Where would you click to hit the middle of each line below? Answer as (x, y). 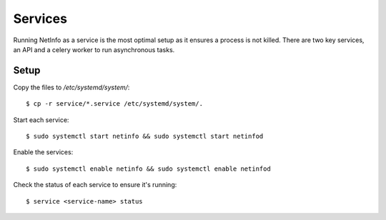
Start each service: (41, 120)
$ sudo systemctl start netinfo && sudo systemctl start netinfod (145, 136)
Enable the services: (43, 152)
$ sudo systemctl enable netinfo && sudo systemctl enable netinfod (148, 169)
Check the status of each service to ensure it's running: (95, 185)
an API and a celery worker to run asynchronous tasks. (94, 49)
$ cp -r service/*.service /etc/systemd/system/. (115, 104)
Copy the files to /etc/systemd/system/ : (71, 87)
